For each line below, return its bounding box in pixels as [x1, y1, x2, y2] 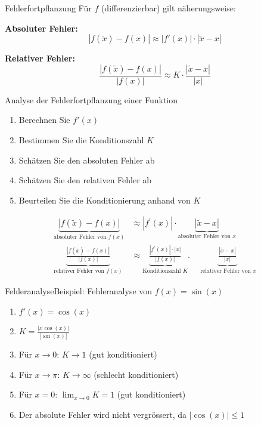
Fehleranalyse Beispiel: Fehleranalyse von [5, 285, 153, 297]
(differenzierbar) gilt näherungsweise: [101, 2, 236, 14]
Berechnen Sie [18, 113, 70, 126]
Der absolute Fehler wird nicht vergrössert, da [18, 408, 187, 420]
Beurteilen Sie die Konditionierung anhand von [18, 193, 191, 206]
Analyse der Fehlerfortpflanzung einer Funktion [5, 93, 178, 106]
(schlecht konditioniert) [94, 368, 179, 380]
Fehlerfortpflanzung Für [5, 2, 92, 14]
